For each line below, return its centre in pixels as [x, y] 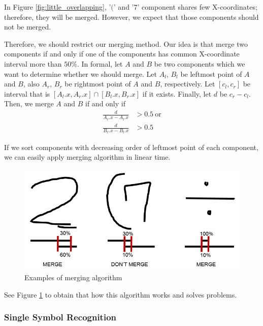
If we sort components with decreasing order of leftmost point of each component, [131, 147]
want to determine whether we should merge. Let [80, 73]
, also [31, 84]
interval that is [27, 93]
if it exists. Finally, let [177, 93]
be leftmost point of [211, 73]
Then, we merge [29, 103]
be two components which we [200, 63]
